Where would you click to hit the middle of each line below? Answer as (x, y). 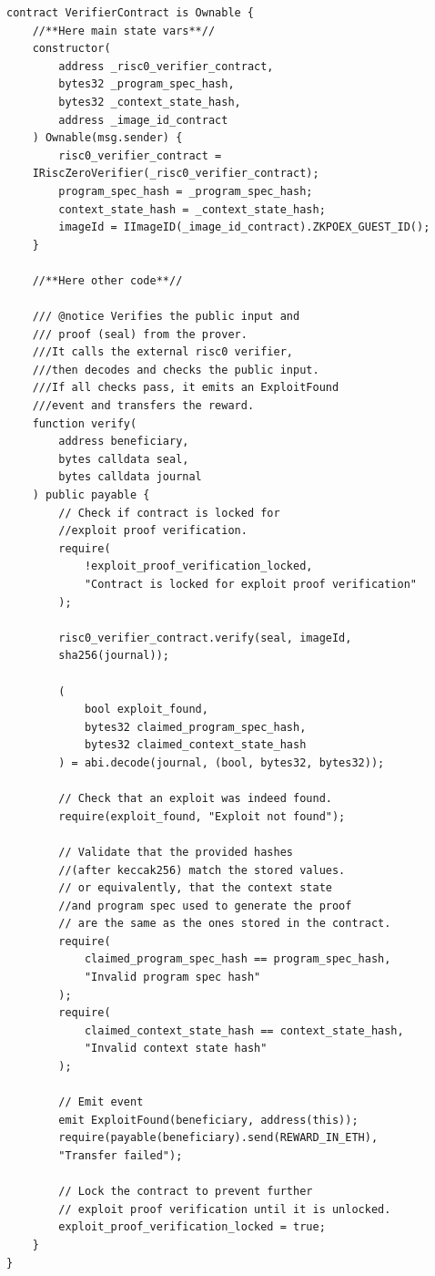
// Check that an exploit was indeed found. (195, 799)
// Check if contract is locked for (169, 513)
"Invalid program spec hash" (172, 978)
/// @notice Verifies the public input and (166, 317)
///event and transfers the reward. (143, 406)
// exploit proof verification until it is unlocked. (225, 1209)
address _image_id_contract (143, 120)
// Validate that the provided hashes (176, 852)
